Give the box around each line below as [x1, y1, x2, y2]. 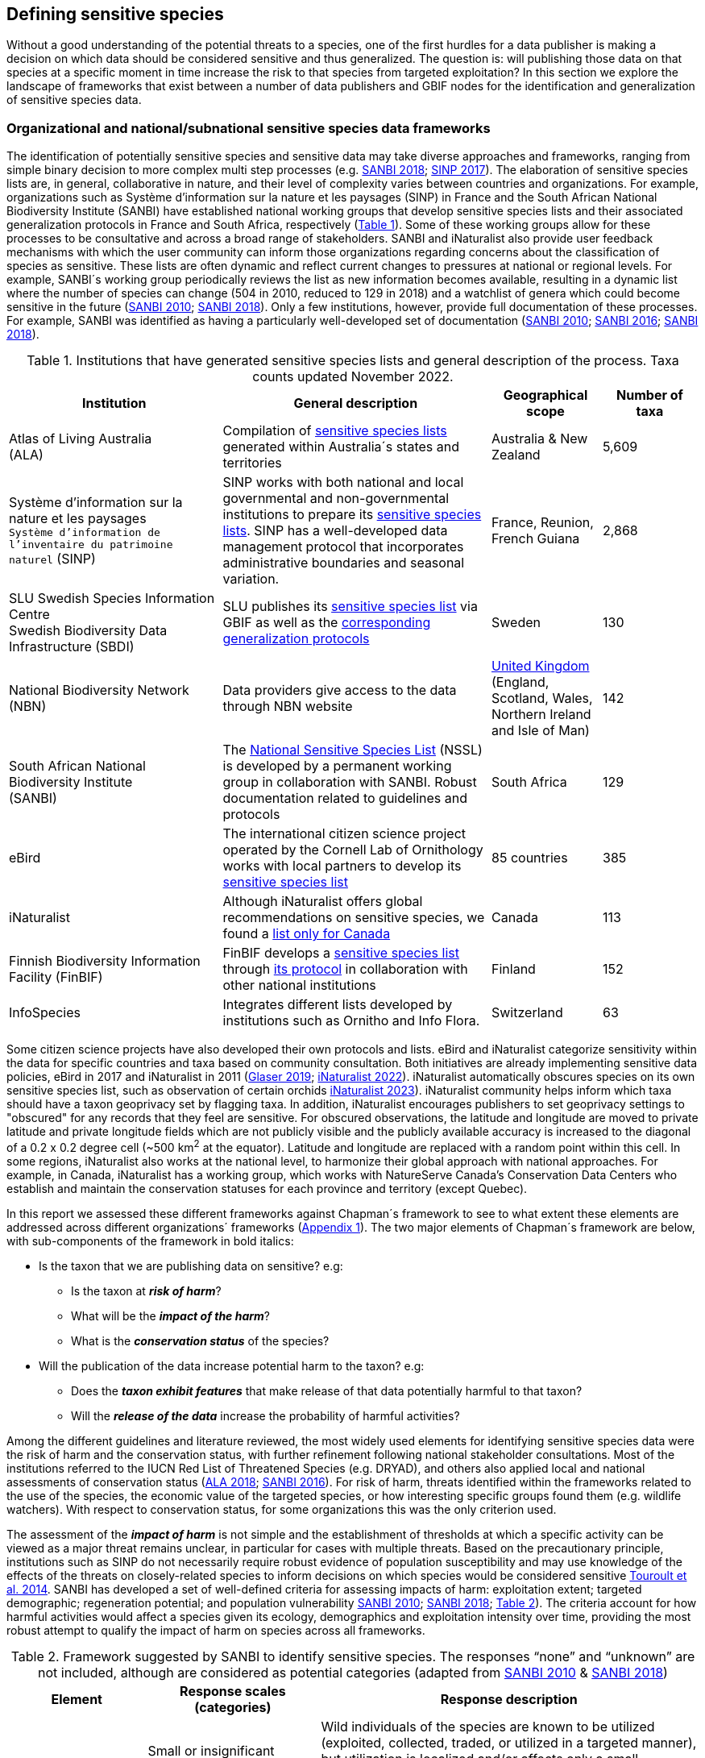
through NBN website [222, 698, 353, 715]
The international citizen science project [222, 825, 467, 842]
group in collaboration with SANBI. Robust [222, 774, 477, 791]
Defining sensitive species [6, 4, 224, 24]
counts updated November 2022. [252, 368, 454, 385]
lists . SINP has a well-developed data [222, 522, 448, 539]
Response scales [180, 1682, 286, 1699]
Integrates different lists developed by [222, 996, 453, 1013]
